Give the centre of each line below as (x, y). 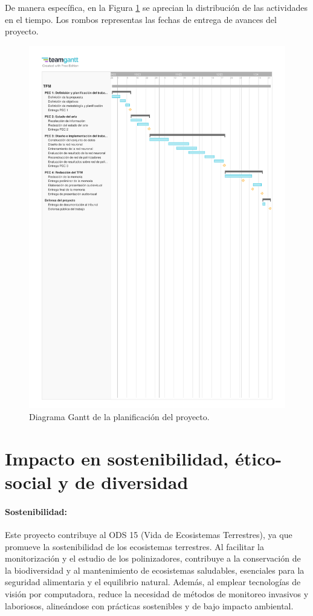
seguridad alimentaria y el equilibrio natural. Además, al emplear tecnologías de (153, 582)
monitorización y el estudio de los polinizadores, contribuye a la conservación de (153, 558)
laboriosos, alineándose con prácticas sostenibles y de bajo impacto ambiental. (149, 605)
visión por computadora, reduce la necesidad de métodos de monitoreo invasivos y (157, 593)
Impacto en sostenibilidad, (117, 458)
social (28, 482)
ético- (258, 458)
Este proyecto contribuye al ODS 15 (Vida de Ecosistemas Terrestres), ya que (149, 535)
